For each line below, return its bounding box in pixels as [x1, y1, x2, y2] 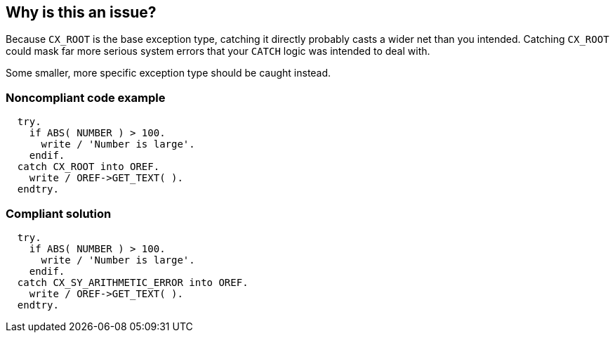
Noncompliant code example [6, 90, 166, 105]
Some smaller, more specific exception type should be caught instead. [6, 67, 331, 79]
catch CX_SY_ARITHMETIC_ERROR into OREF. [17, 276, 249, 288]
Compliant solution [6, 206, 112, 221]
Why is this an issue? [6, 4, 157, 21]
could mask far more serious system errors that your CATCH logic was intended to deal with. [6, 45, 430, 58]
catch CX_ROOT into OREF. [17, 161, 160, 173]
